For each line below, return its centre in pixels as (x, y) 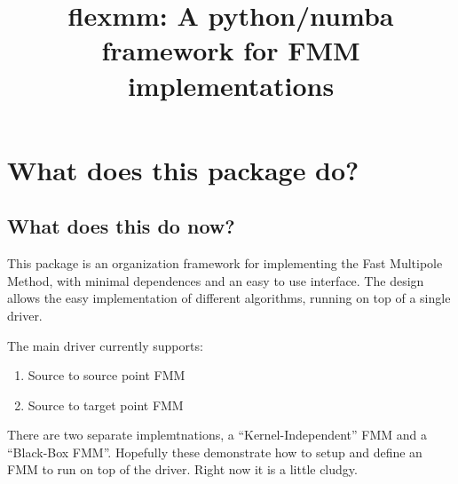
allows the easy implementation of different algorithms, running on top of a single (229, 298)
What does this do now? (121, 226)
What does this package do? (183, 169)
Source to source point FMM (107, 375)
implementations (231, 85)
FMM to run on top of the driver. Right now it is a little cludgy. (182, 469)
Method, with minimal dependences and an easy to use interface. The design (216, 280)
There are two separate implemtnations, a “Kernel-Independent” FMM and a (217, 435)
